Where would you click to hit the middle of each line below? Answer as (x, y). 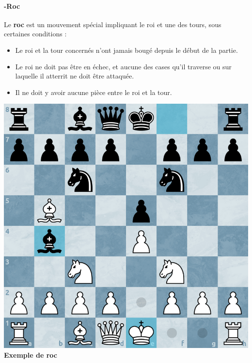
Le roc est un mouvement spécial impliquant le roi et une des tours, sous (113, 24)
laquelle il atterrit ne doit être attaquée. (75, 76)
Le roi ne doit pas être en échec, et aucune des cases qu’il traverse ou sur (123, 66)
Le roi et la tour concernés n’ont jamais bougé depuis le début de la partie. (126, 50)
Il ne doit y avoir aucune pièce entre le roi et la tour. (94, 92)
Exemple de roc (31, 355)
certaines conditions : (35, 34)
